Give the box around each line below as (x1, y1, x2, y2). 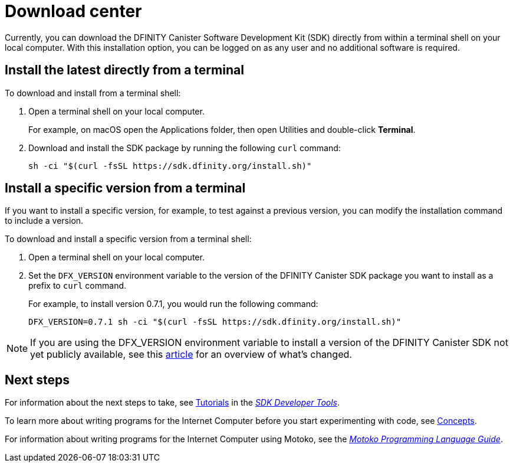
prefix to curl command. (28, 280, 127, 291)
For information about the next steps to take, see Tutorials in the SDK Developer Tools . (5, 397, 340, 408)
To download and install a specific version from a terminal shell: (5, 234, 252, 244)
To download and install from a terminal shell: (5, 87, 181, 98)
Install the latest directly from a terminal (5, 63, 244, 78)
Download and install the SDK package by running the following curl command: (28, 142, 341, 153)
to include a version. (5, 215, 84, 226)
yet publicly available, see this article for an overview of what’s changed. (30, 348, 352, 361)
